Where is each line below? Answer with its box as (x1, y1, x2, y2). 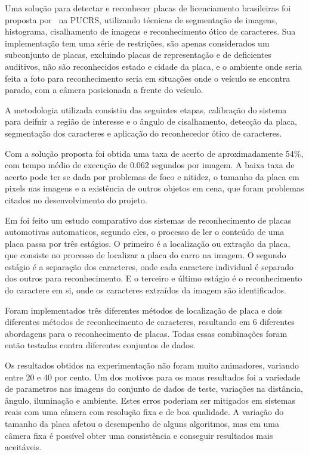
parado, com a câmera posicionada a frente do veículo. (5, 83, 203, 96)
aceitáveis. (5, 441, 42, 453)
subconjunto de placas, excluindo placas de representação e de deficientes (5, 48, 271, 61)
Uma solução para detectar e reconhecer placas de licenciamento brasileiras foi (5, 2, 291, 14)
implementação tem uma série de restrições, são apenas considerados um (5, 36, 270, 49)
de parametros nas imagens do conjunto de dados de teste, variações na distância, (5, 382, 303, 395)
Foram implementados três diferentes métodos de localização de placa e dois (5, 304, 283, 316)
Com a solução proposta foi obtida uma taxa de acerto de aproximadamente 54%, (5, 147, 304, 159)
